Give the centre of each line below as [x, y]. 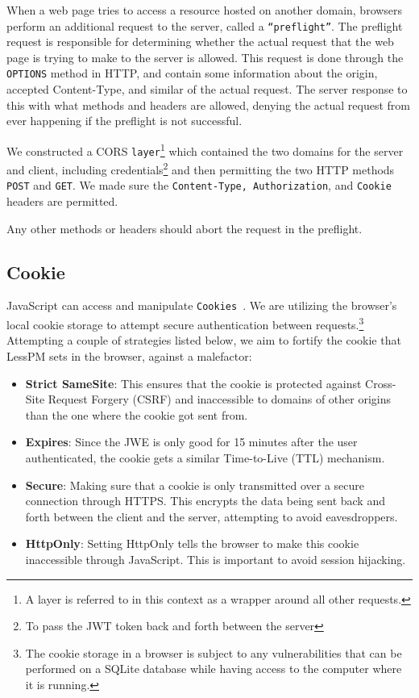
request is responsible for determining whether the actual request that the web [200, 42]
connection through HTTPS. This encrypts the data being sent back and [205, 501]
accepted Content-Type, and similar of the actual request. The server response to [207, 89]
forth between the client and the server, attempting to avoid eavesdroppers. [212, 516]
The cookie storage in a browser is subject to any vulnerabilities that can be [214, 652]
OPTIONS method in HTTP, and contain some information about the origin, [192, 73]
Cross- [381, 383]
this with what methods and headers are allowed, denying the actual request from [208, 104]
